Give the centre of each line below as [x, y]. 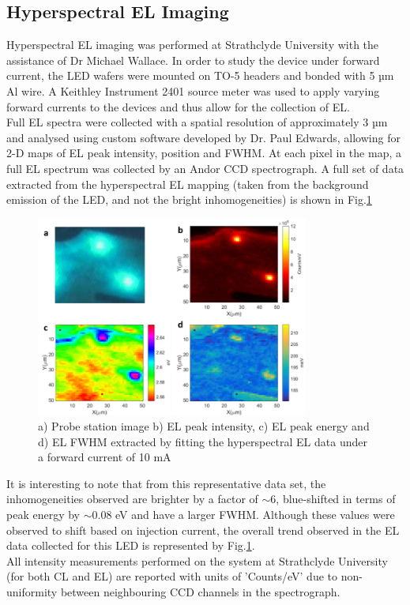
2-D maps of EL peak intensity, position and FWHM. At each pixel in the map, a [204, 153]
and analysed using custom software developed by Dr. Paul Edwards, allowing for [203, 137]
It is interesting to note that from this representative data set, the [166, 483]
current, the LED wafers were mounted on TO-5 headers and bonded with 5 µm [200, 75]
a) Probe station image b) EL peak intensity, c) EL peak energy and [204, 426]
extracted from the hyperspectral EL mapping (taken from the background [188, 184]
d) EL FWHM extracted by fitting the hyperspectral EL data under [203, 441]
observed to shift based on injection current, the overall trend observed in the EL [203, 530]
